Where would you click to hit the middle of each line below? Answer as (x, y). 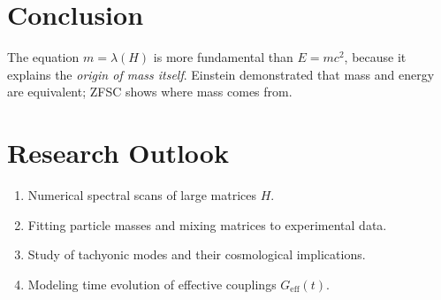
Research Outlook (118, 153)
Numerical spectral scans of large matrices (142, 195)
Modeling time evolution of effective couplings (152, 284)
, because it (375, 57)
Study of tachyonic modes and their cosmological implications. (197, 254)
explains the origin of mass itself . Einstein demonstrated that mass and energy (221, 74)
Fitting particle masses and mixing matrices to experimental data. (207, 224)
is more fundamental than (223, 57)
